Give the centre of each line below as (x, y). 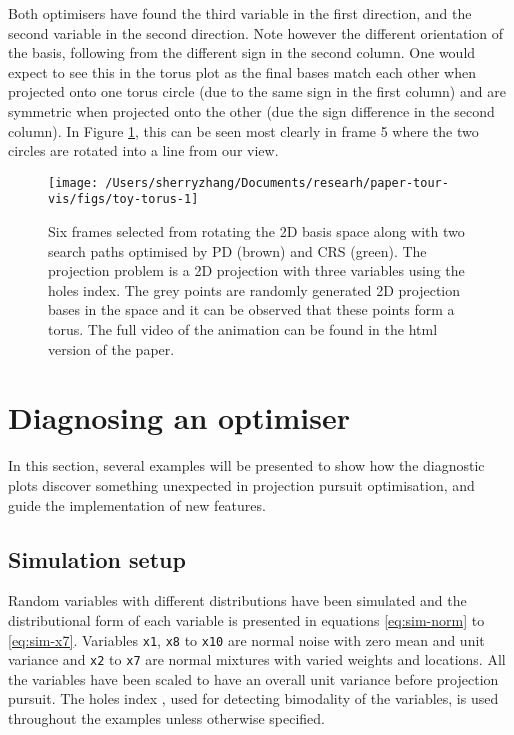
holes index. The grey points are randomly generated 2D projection (254, 289)
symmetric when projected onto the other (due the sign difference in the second (251, 110)
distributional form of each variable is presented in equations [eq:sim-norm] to (246, 619)
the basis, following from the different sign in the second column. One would (242, 52)
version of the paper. (111, 348)
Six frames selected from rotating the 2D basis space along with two (256, 231)
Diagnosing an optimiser (179, 417)
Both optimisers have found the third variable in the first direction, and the (240, 13)
